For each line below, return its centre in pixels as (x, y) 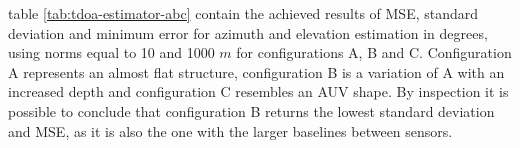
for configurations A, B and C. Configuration (374, 52)
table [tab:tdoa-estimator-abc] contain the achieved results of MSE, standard (243, 13)
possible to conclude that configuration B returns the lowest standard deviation (251, 110)
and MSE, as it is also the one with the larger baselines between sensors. (230, 130)
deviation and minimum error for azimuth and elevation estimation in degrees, (248, 32)
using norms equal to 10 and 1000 (111, 52)
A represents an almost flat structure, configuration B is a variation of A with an (256, 71)
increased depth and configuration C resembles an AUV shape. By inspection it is (258, 91)
